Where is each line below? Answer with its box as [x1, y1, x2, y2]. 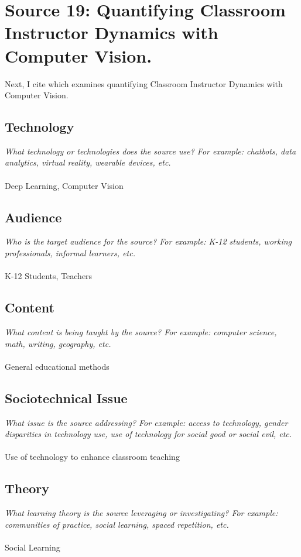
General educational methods [5, 360, 110, 372]
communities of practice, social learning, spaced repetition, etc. [5, 518, 229, 530]
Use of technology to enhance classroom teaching [5, 451, 180, 463]
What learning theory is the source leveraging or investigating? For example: [5, 507, 278, 519]
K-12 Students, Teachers [5, 270, 93, 282]
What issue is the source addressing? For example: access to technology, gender [5, 416, 288, 428]
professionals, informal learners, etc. [5, 247, 135, 259]
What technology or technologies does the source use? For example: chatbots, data [5, 145, 296, 157]
